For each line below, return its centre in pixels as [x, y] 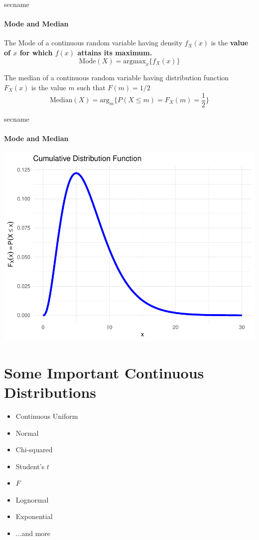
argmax [134, 61]
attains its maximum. [115, 52]
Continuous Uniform [47, 416]
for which [36, 52]
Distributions [50, 392]
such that [91, 87]
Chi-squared [34, 450]
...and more [33, 533]
